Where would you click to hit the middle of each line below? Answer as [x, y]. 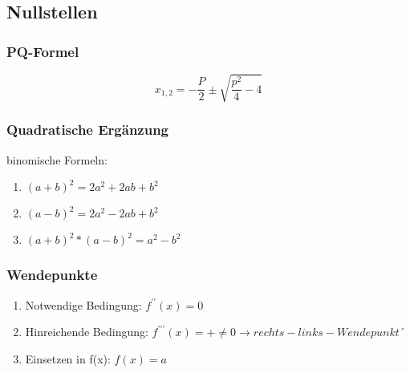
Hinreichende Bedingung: [87, 332]
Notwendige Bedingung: [83, 304]
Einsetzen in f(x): [68, 358]
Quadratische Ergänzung [88, 130]
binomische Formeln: [57, 159]
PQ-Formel [43, 51]
